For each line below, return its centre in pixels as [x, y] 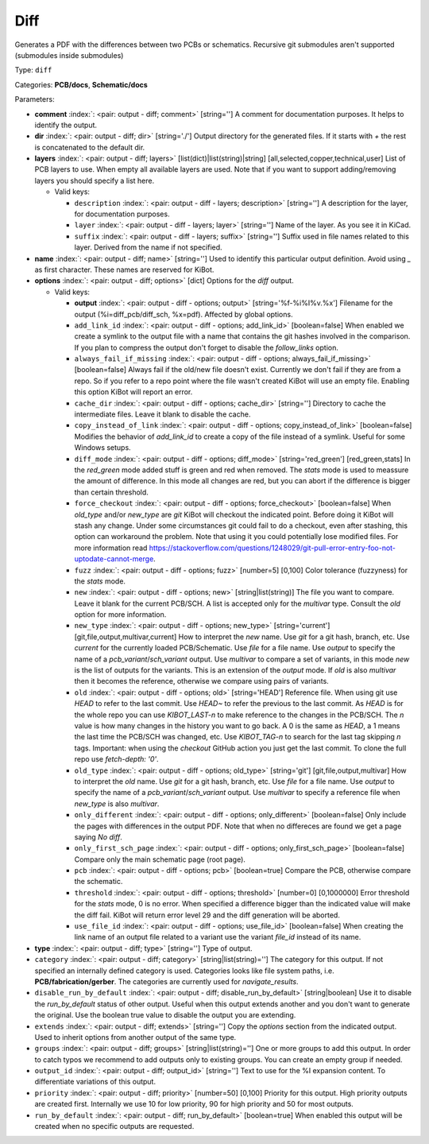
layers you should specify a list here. [95, 180]
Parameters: [35, 99]
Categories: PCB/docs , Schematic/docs [81, 84]
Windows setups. [102, 448]
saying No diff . [98, 837]
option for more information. [120, 615]
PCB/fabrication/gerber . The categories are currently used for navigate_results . [166, 981]
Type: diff [33, 70]
